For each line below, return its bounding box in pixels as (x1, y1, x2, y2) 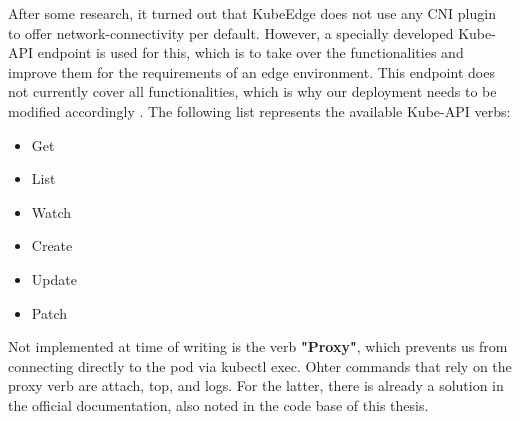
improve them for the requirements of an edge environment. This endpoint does (8, 61, 495, 82)
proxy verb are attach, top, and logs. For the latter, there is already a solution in (8, 375, 504, 396)
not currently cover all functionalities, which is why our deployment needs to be (8, 81, 497, 102)
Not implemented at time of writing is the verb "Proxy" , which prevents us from (8, 336, 508, 357)
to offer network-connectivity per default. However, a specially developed (8, 22, 454, 43)
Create (31, 235, 73, 256)
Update (31, 268, 77, 289)
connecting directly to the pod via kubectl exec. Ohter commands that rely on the (8, 355, 512, 376)
